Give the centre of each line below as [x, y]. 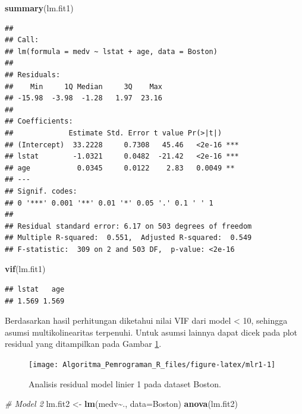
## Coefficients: [39, 121]
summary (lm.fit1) [39, 8]
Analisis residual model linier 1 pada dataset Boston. [125, 383]
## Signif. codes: [41, 191]
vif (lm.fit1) [25, 269]
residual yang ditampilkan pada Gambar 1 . [83, 344]
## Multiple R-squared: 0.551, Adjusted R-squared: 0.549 [128, 238]
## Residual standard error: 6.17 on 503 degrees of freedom [128, 226]
